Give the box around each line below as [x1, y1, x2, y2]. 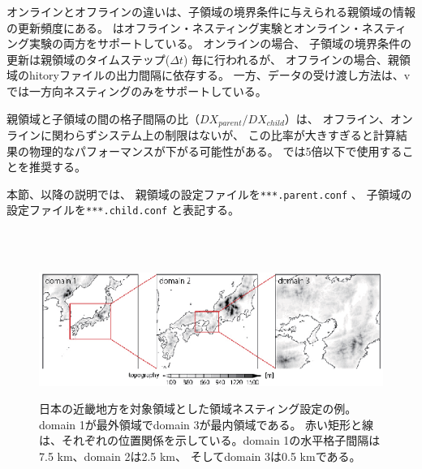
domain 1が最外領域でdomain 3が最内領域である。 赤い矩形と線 [39, 415, 374, 432]
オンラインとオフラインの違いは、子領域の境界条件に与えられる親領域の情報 [6, 3, 416, 19]
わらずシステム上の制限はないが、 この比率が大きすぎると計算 [62, 127, 396, 144]
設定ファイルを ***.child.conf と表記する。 [6, 201, 239, 218]
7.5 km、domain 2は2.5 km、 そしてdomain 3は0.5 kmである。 [39, 447, 361, 464]
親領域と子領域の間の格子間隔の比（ [6, 110, 200, 127]
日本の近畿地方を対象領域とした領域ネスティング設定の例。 [39, 400, 357, 417]
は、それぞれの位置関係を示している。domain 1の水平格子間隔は [39, 432, 381, 449]
